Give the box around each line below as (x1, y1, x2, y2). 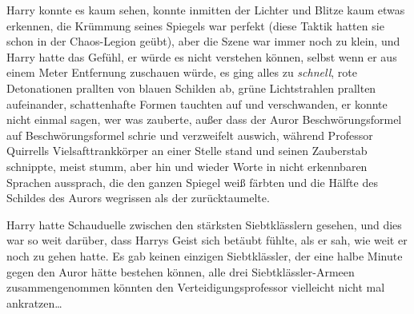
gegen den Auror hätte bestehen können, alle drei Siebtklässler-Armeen (6, 263, 355, 280)
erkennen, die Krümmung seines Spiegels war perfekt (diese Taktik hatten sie (6, 17, 384, 34)
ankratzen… (6, 294, 62, 311)
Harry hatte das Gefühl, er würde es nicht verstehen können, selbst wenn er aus (6, 48, 397, 65)
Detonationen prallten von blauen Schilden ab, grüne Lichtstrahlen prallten (6, 79, 376, 96)
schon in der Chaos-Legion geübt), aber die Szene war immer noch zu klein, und (6, 33, 400, 50)
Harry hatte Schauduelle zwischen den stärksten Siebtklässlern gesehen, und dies (6, 216, 402, 233)
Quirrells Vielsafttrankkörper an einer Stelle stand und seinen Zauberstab (6, 142, 368, 159)
